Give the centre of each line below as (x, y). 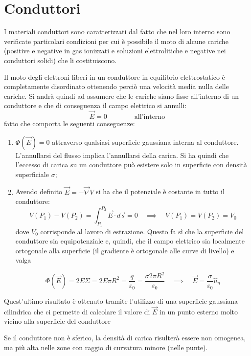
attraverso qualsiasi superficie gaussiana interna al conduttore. (145, 142)
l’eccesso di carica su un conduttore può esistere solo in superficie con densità (131, 165)
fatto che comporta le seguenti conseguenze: (69, 123)
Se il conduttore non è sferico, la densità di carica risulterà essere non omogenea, (125, 337)
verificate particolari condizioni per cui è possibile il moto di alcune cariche (116, 41)
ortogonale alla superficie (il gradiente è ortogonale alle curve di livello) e (125, 250)
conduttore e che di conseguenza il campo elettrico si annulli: (95, 105)
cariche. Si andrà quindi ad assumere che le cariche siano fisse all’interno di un (122, 96)
